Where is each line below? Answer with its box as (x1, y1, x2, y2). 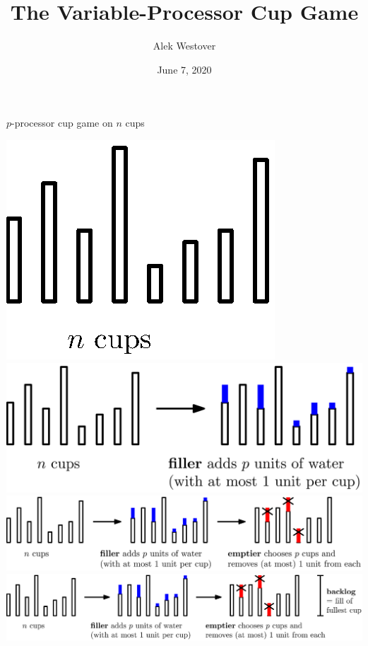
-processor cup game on (11, 115, 113, 130)
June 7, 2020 (157, 62, 212, 76)
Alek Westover (153, 38, 216, 53)
